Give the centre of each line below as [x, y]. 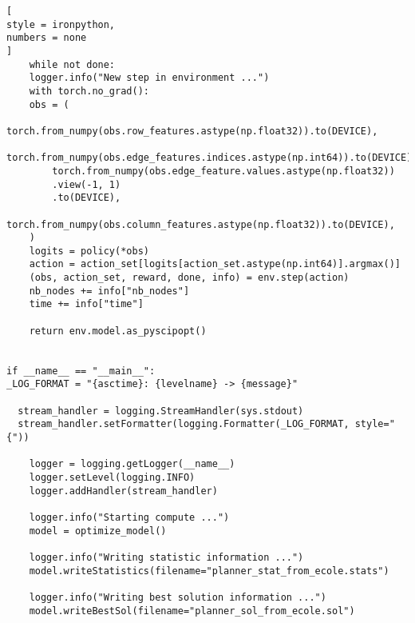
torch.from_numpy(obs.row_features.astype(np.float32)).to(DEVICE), [192, 131]
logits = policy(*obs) [89, 251]
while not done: [72, 64]
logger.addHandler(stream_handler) [123, 491]
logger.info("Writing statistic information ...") [166, 557]
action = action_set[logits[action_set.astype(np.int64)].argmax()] [215, 264]
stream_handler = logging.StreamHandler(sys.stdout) [161, 411]
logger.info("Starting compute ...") [129, 517]
